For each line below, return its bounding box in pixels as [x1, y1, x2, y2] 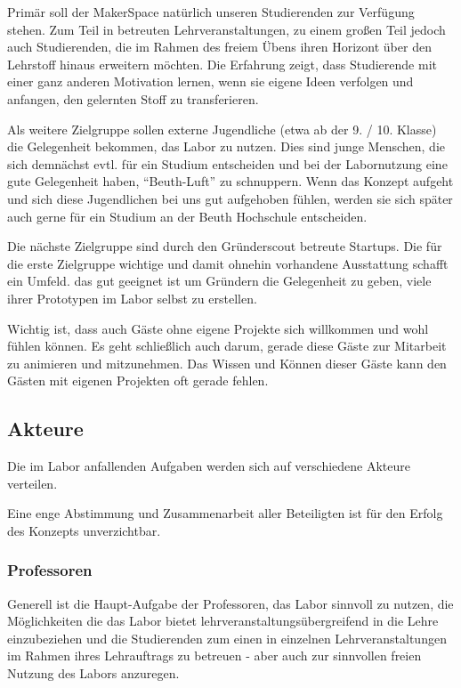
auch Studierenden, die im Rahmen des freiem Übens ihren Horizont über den [7, 37, 432, 56]
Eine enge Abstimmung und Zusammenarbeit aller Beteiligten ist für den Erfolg [7, 504, 443, 522]
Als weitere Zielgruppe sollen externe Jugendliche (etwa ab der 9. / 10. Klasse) [7, 119, 437, 138]
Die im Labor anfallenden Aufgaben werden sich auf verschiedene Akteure [7, 457, 410, 475]
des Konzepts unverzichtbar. [7, 521, 161, 539]
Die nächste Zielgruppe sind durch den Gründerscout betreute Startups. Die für [7, 237, 442, 255]
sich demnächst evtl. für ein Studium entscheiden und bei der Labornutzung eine [7, 154, 448, 173]
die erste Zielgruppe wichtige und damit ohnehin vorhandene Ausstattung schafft [7, 254, 449, 272]
